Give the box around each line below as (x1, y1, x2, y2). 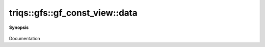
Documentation (9, 35, 40, 41)
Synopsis (9, 24, 29, 30)
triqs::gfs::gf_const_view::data (9, 7, 137, 18)
